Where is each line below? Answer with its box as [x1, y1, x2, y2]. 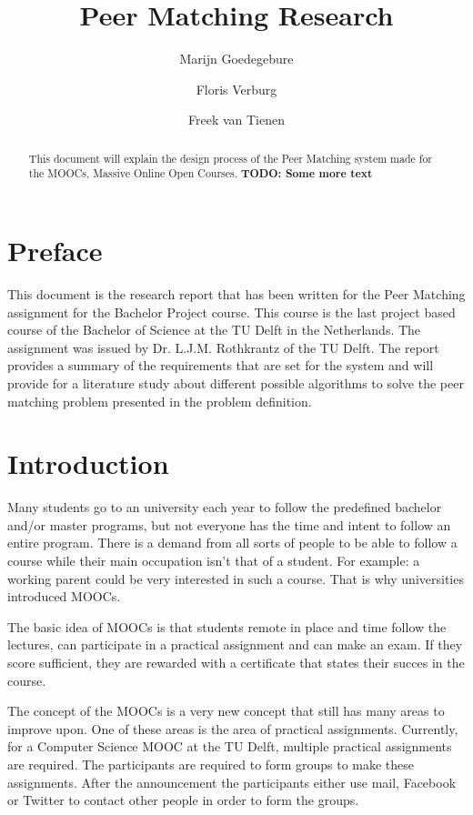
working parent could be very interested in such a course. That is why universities [7, 568, 464, 588]
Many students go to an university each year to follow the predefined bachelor [7, 498, 442, 517]
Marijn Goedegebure [179, 49, 294, 68]
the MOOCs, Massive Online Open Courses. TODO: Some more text [28, 166, 373, 182]
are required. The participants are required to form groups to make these [7, 754, 415, 773]
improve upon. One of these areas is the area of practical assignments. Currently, [7, 719, 458, 738]
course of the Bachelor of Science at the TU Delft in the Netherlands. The [7, 320, 421, 339]
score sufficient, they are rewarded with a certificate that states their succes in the [7, 652, 465, 671]
